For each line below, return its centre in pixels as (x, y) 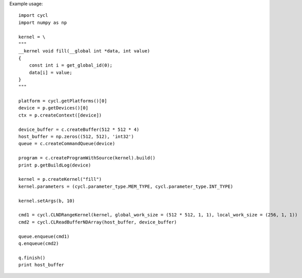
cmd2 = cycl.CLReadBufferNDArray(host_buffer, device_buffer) (98, 222)
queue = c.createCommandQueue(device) (67, 144)
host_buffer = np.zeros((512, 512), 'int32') (76, 137)
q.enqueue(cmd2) (39, 243)
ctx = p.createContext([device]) (60, 115)
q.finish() (32, 258)
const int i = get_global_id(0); (71, 65)
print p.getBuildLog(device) (55, 165)
